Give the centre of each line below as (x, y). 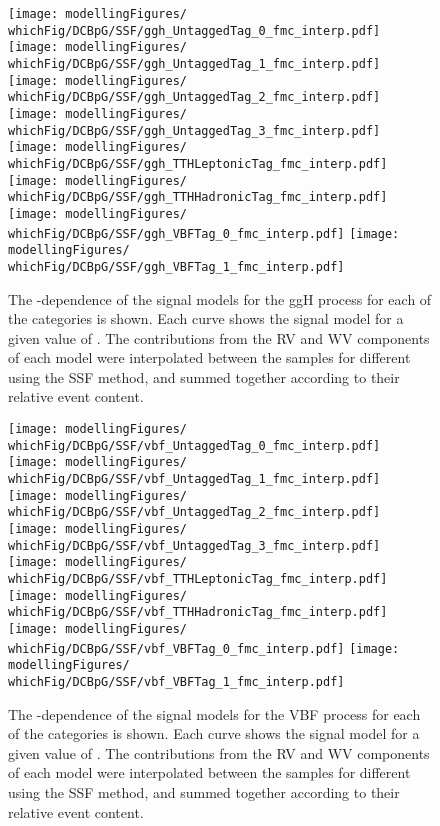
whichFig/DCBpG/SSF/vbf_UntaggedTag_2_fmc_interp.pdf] (194, 512)
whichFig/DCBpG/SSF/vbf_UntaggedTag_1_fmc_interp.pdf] (194, 479)
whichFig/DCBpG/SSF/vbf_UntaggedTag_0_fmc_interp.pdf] (194, 445)
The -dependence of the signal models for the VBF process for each (214, 713)
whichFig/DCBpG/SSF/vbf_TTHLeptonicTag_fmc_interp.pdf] (198, 578)
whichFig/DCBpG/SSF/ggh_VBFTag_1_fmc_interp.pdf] (176, 266)
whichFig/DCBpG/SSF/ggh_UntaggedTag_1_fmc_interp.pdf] (194, 63)
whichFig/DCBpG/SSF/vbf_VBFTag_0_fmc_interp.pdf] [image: (204, 648)
